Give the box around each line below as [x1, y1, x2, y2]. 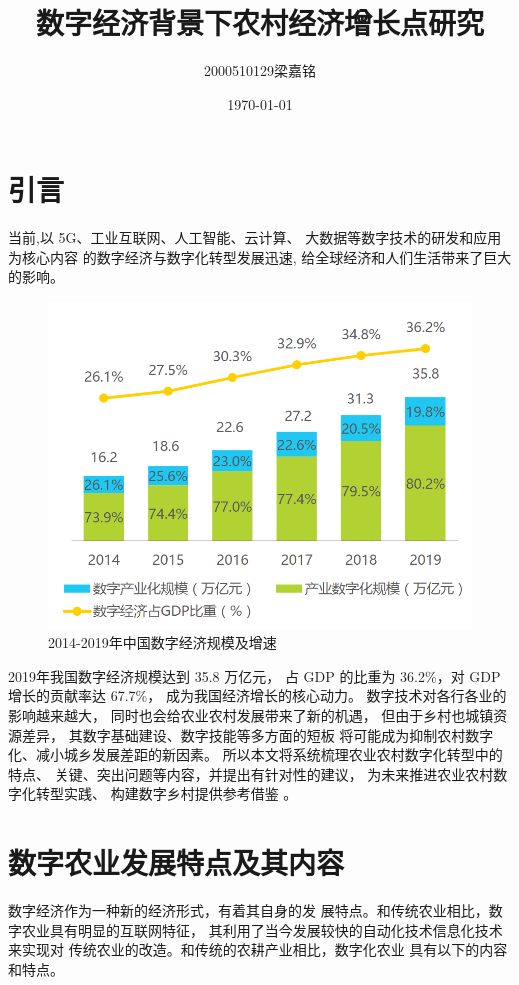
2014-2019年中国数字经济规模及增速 [48, 632, 277, 653]
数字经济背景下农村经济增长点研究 [35, 2, 484, 43]
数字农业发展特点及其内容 [8, 842, 345, 883]
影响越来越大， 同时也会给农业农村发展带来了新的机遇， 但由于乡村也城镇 [8, 705, 494, 726]
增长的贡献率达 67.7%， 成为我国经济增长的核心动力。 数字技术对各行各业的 [8, 685, 507, 706]
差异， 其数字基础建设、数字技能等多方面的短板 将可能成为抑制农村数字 [21, 724, 494, 745]
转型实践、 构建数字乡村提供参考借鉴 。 [35, 783, 298, 804]
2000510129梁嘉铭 [204, 60, 316, 81]
